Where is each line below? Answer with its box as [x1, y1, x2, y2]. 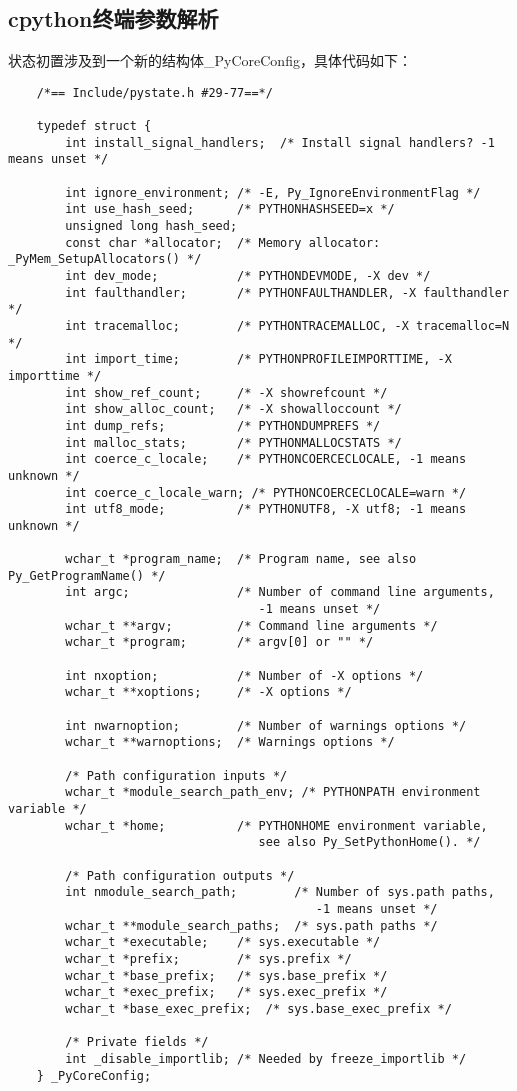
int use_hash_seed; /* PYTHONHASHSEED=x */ [65, 202, 395, 217]
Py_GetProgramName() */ [8, 568, 166, 583]
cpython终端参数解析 [8, 3, 219, 34]
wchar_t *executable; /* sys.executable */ [65, 935, 381, 950]
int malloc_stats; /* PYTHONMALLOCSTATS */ [65, 435, 402, 450]
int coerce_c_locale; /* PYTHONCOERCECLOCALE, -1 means [65, 452, 467, 467]
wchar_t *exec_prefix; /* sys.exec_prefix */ [65, 985, 388, 1000]
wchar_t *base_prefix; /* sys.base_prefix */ [65, 968, 388, 983]
